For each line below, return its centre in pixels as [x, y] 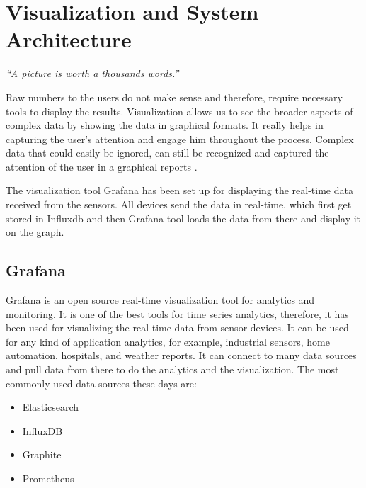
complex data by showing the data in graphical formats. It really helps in [165, 125]
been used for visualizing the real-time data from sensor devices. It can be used [177, 328]
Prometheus [48, 478]
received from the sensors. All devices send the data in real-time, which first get [179, 204]
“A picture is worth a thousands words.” [92, 73]
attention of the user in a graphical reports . [102, 166]
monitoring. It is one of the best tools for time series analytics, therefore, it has [177, 313]
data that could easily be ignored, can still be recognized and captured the [167, 153]
